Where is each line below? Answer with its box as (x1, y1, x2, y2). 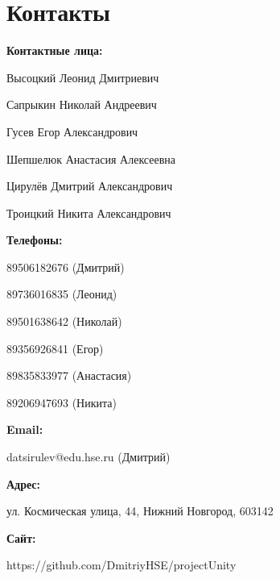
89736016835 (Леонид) (6, 285, 117, 302)
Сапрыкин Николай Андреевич (6, 96, 157, 113)
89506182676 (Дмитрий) (6, 258, 125, 275)
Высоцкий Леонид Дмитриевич (6, 69, 159, 85)
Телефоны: (6, 231, 63, 248)
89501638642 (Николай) (6, 313, 122, 330)
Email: (6, 421, 43, 438)
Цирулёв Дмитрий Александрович (6, 177, 173, 194)
